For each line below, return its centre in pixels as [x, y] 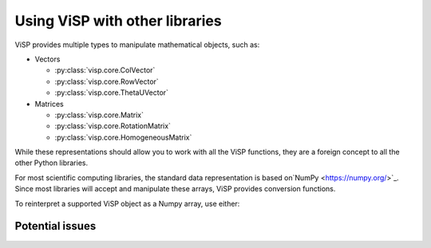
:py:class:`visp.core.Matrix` [99, 115]
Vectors [47, 59]
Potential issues [55, 226]
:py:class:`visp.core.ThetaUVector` [112, 93]
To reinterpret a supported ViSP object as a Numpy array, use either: [127, 203]
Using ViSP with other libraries [119, 21]
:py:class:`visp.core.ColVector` [105, 70]
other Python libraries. [51, 163]
